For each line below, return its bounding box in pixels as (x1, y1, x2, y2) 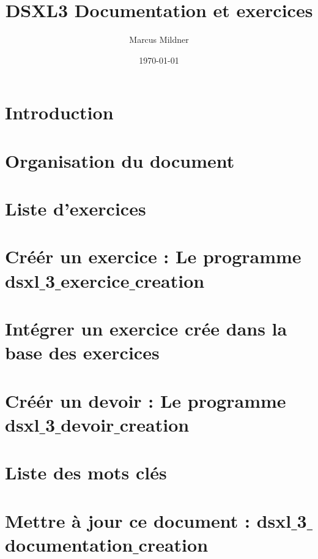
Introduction (5, 100, 114, 125)
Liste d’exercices (5, 196, 146, 221)
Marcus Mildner (129, 33, 189, 46)
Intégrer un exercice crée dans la (5, 316, 287, 340)
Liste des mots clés (5, 460, 167, 485)
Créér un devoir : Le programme (5, 388, 286, 413)
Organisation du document (5, 148, 235, 173)
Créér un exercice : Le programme (5, 244, 301, 269)
